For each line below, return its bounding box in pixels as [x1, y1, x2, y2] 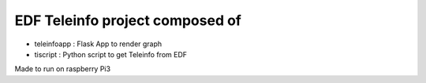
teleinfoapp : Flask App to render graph [34, 39, 163, 49]
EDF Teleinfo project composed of [14, 12, 242, 29]
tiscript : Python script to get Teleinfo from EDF [34, 49, 188, 59]
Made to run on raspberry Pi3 [14, 64, 110, 74]
